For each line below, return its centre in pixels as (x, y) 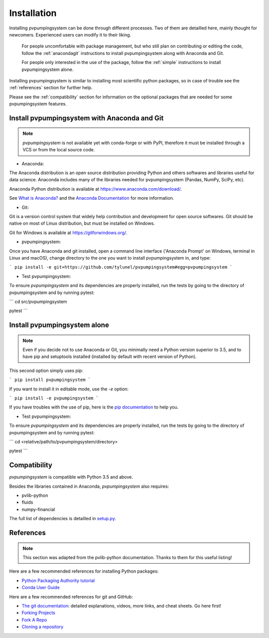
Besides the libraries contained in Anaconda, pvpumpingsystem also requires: (89, 486)
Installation (33, 13)
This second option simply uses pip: (46, 370)
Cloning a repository (43, 627)
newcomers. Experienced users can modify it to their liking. (70, 34)
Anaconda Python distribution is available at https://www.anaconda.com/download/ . (95, 189)
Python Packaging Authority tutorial (58, 580)
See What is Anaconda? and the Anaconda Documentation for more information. (92, 198)
